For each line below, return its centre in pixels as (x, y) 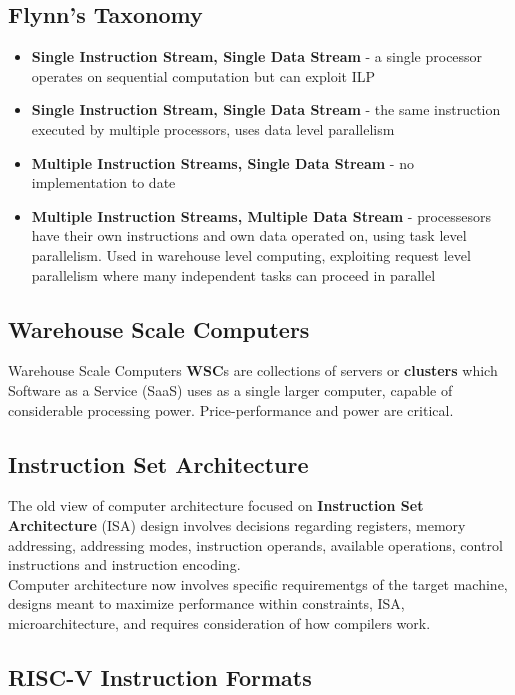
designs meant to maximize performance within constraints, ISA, (206, 603)
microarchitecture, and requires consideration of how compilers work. (219, 622)
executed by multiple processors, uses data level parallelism (213, 128)
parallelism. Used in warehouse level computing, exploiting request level (251, 254)
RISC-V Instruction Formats (160, 676)
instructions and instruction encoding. (124, 564)
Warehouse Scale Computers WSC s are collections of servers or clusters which (253, 370)
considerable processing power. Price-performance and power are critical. (231, 409)
